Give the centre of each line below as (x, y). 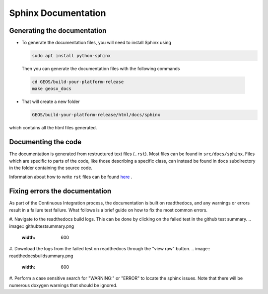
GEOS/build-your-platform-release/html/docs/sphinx (96, 115)
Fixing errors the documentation (60, 191)
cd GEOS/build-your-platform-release (78, 82)
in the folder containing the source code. (51, 168)
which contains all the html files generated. (53, 128)
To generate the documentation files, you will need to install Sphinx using (96, 43)
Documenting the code (45, 142)
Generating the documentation (58, 31)
